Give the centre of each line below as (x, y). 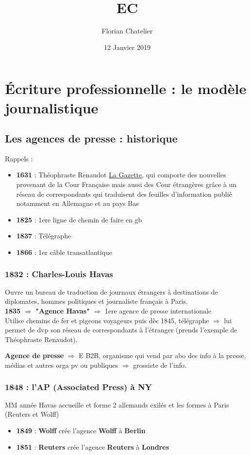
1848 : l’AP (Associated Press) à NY (78, 386)
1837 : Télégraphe (44, 236)
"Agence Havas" (63, 311)
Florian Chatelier (127, 31)
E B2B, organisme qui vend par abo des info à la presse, (162, 355)
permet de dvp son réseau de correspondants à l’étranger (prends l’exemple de (121, 330)
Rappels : (19, 158)
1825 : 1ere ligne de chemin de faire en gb (79, 219)
